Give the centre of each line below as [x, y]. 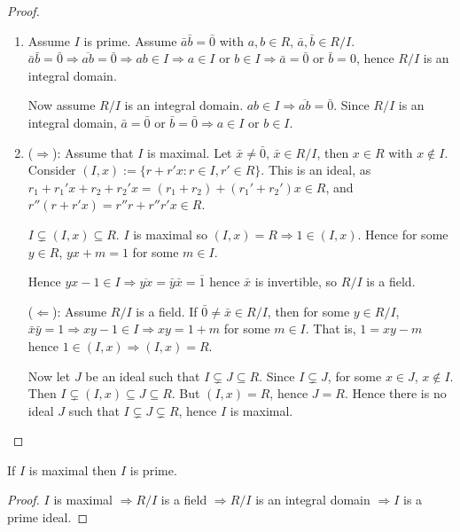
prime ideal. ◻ [48, 517]
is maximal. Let [190, 152]
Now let [49, 376]
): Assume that [93, 152]
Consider [52, 170]
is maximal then [73, 469]
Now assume [62, 105]
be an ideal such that [143, 376]
